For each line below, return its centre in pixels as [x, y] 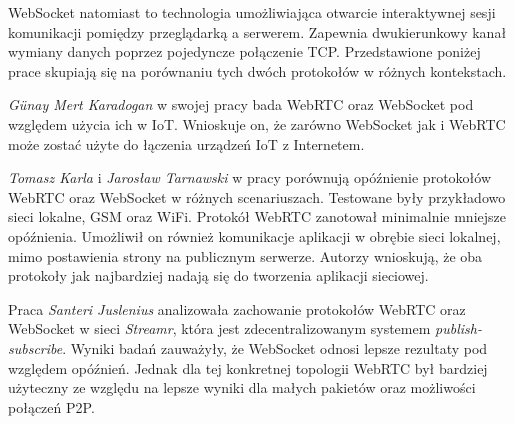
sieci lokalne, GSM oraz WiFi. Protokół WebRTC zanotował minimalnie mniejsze [257, 216]
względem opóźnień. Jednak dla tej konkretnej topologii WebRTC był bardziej [248, 367]
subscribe [35, 347]
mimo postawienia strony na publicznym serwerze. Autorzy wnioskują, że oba [245, 255]
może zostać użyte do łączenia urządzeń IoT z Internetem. [186, 143]
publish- [458, 328]
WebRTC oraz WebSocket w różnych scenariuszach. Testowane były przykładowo [257, 196]
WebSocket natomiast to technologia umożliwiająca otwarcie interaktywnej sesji [252, 12]
